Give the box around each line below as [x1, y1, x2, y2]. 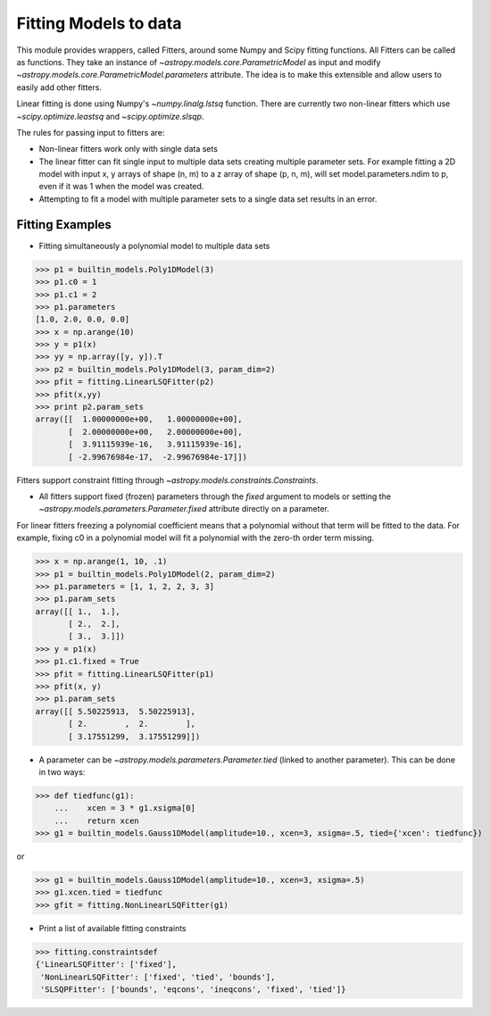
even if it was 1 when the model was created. [38, 181, 204, 192]
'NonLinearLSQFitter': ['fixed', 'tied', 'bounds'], [40, 971, 276, 982]
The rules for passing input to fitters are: [16, 127, 165, 137]
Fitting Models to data [16, 13, 182, 33]
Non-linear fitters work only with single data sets [38, 144, 219, 154]
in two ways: [38, 766, 86, 777]
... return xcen [54, 815, 140, 826]
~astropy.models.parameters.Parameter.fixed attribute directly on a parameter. [38, 504, 329, 514]
